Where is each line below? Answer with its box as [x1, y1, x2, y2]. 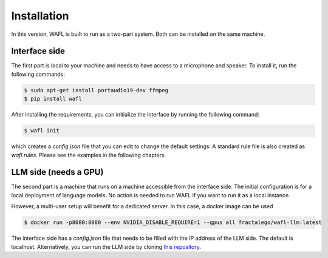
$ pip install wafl [24, 95, 82, 103]
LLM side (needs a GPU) [11, 167, 104, 177]
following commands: [11, 70, 65, 78]
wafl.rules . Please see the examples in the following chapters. [11, 151, 166, 158]
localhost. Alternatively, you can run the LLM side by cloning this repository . [11, 243, 202, 250]
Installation [11, 9, 69, 22]
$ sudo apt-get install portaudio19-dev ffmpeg [24, 87, 168, 93]
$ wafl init [24, 127, 60, 134]
